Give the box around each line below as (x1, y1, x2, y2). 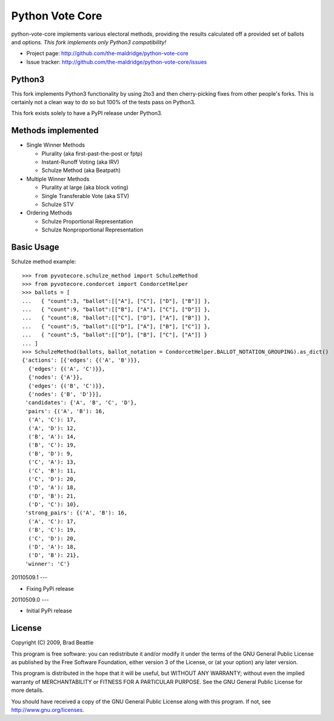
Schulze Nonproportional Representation (41, 226, 144, 233)
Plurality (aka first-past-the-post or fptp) (41, 150, 143, 157)
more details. (11, 686, 44, 694)
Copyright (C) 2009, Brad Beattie (11, 639, 94, 646)
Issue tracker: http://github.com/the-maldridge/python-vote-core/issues (26, 58, 207, 65)
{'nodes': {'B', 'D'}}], (28, 391, 102, 397)
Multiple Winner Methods (26, 175, 90, 182)
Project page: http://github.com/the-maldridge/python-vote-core (26, 50, 189, 57)
